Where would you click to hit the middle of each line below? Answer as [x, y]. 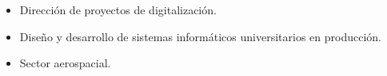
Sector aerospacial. [65, 63]
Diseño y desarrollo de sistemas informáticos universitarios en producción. [200, 36]
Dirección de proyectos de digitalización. [118, 9]
